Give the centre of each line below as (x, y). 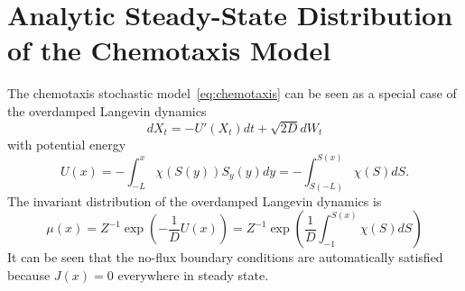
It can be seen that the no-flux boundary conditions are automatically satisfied (225, 257)
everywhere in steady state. (193, 274)
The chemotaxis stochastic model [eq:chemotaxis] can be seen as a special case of (232, 93)
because (29, 274)
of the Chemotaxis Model (169, 50)
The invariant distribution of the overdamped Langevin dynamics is (195, 200)
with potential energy (67, 144)
